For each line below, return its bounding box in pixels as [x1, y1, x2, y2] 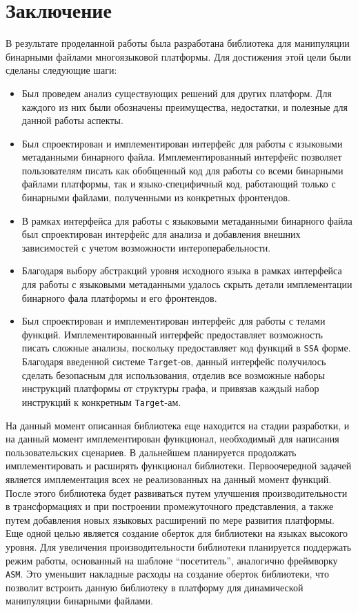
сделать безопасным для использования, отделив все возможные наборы [21, 367, 325, 382]
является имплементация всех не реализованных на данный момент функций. [6, 471, 332, 486]
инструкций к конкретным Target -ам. [21, 394, 181, 409]
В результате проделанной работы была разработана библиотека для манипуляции [6, 36, 350, 50]
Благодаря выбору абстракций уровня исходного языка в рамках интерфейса [21, 263, 342, 278]
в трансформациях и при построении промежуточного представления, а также [6, 499, 334, 513]
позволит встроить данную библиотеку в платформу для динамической [6, 580, 304, 594]
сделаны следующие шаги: [6, 63, 117, 77]
